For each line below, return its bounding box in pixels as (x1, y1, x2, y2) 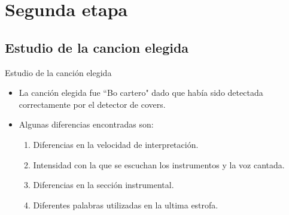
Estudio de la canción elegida (5, 66, 112, 78)
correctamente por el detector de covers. (19, 98, 166, 110)
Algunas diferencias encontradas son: (19, 118, 154, 131)
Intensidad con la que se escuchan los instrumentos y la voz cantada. (33, 158, 285, 171)
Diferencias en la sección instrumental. (33, 178, 174, 191)
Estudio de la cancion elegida (5, 38, 189, 56)
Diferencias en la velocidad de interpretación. (33, 138, 199, 150)
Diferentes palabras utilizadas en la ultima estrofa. (33, 198, 218, 211)
